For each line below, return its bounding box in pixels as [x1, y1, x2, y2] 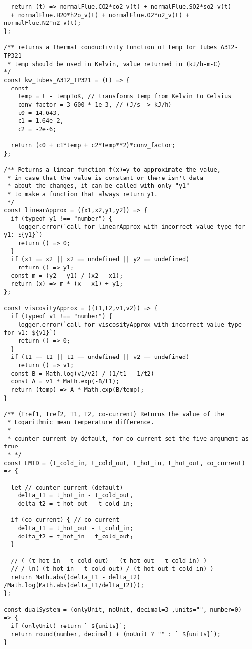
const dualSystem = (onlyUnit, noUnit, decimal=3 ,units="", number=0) [4, 606, 242, 613]
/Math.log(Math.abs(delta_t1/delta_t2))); [4, 582, 144, 589]
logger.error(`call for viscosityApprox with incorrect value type [18, 321, 242, 328]
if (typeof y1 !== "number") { [11, 215, 112, 223]
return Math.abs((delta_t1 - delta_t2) [11, 573, 141, 581]
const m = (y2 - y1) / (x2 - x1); [11, 272, 123, 279]
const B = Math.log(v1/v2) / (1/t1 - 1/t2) [11, 370, 154, 377]
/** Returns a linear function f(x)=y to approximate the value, [4, 166, 221, 174]
